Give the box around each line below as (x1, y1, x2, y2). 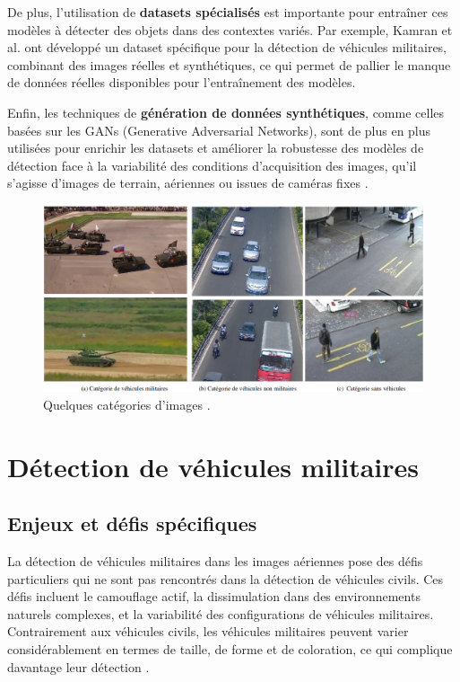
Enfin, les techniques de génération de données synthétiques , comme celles (7, 102, 445, 121)
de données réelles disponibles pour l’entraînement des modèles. (7, 73, 356, 92)
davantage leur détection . (7, 657, 150, 676)
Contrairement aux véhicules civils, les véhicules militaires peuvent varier (7, 622, 409, 641)
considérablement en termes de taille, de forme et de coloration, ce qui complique (7, 639, 453, 658)
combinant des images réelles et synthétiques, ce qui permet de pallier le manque (7, 55, 451, 74)
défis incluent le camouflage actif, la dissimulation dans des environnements (7, 587, 421, 606)
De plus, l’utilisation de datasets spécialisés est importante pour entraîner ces (7, 3, 448, 21)
